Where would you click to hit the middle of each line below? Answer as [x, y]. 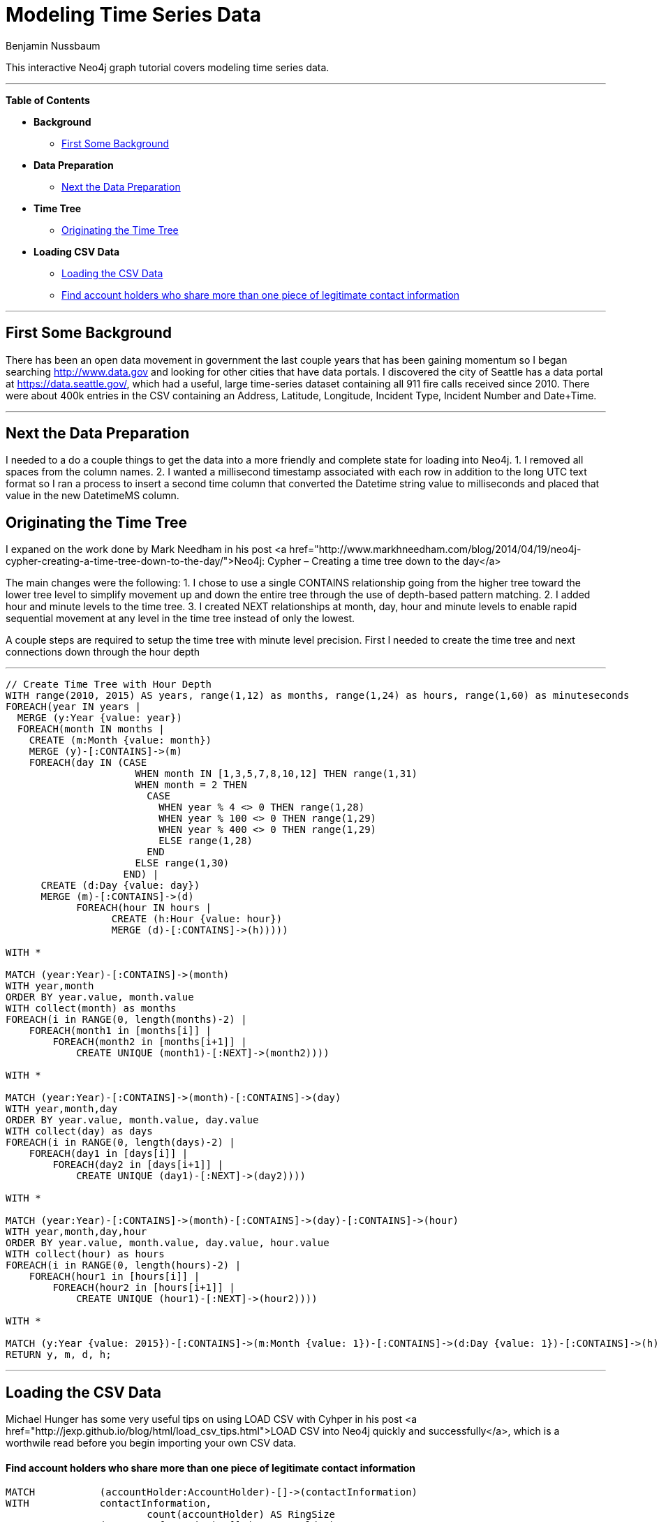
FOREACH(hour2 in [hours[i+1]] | [144, 1288]
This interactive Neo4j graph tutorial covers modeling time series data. [168, 67]
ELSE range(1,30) [182, 863]
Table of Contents [48, 100]
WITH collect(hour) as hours [85, 1254]
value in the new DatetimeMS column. [92, 496]
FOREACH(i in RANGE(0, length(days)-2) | [120, 1143]
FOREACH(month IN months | [91, 729]
